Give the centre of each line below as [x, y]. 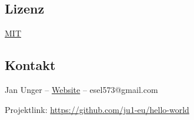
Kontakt [30, 65]
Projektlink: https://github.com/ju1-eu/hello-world [97, 109]
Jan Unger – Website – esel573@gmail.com [81, 89]
